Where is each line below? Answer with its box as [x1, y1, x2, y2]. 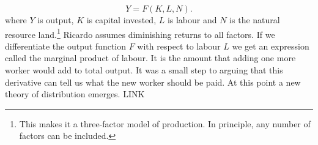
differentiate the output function [5, 39, 127, 52]
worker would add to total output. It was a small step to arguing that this [5, 64, 283, 76]
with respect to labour [137, 39, 221, 52]
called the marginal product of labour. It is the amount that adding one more [5, 51, 296, 64]
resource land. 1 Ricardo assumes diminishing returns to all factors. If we [5, 26, 275, 40]
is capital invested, [86, 13, 157, 26]
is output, [37, 13, 74, 26]
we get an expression [232, 39, 309, 52]
